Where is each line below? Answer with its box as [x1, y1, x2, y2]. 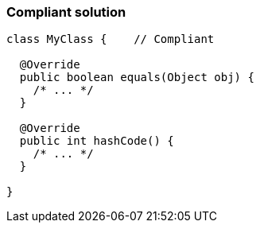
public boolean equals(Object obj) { [19, 71, 254, 84]
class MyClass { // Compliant [6, 33, 215, 46]
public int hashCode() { [19, 134, 174, 148]
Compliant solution [6, 4, 126, 20]
